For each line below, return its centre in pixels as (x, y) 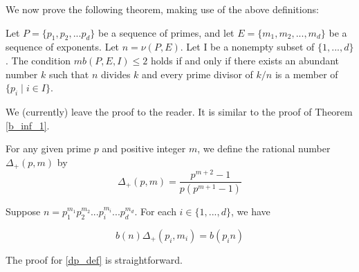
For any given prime (48, 148)
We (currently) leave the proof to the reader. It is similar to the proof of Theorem (179, 111)
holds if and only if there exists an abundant (245, 60)
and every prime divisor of (197, 74)
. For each (155, 211)
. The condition (38, 60)
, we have (251, 211)
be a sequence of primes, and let (166, 32)
